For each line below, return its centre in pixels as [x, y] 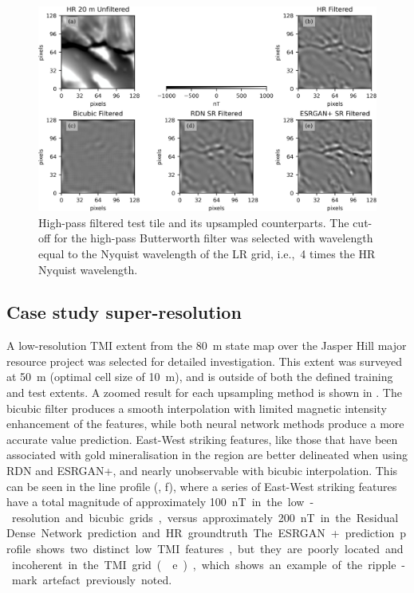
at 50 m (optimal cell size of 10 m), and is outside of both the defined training [200, 377]
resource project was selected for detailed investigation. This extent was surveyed [205, 361]
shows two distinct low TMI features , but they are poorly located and [220, 549]
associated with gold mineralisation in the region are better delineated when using [207, 455]
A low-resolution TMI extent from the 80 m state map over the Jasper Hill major [207, 346]
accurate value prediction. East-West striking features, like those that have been [202, 439]
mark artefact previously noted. [92, 580]
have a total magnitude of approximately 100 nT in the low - [160, 502]
